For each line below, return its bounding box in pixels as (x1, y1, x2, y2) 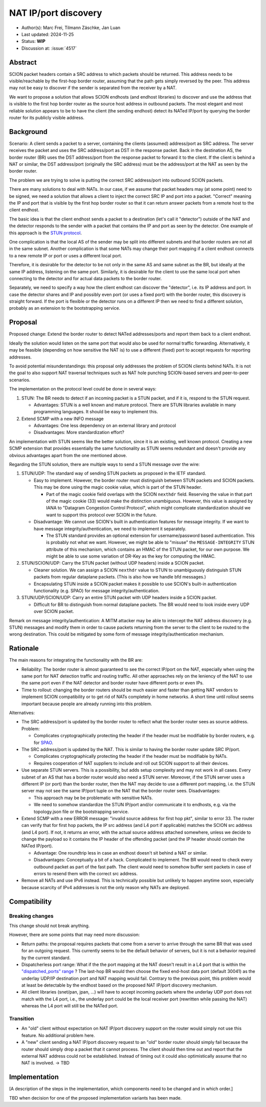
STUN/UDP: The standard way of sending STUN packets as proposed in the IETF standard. (21, 470, 206, 476)
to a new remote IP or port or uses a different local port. (9, 252, 123, 258)
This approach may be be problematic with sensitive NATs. (33, 794, 153, 801)
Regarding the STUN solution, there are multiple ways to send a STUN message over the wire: (9, 462, 200, 467)
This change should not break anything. (9, 923, 90, 928)
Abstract (9, 58, 37, 67)
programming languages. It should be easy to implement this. (33, 409, 158, 415)
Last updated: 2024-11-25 (21, 31, 74, 37)
